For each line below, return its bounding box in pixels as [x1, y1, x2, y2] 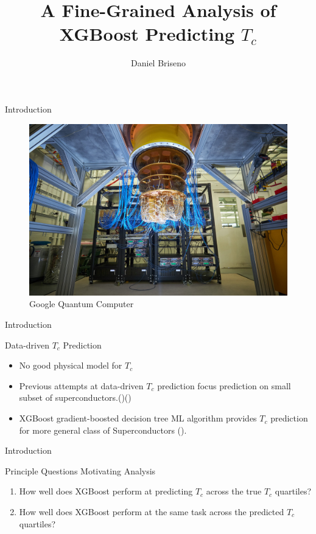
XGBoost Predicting [59, 21, 235, 46]
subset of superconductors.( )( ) [19, 391, 132, 404]
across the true [206, 485, 262, 498]
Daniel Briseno [131, 57, 186, 69]
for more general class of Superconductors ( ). [19, 423, 187, 436]
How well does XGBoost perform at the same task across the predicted [19, 505, 284, 518]
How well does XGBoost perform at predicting [19, 485, 193, 498]
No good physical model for [19, 359, 122, 372]
